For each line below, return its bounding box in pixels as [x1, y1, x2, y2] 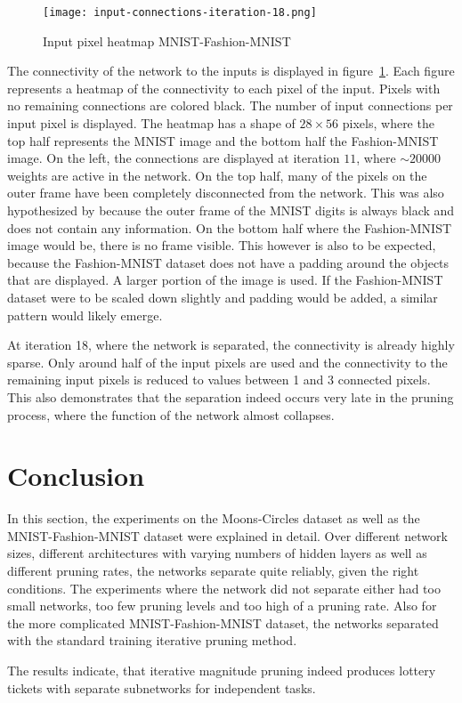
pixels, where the [342, 114, 434, 133]
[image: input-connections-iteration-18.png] [43, 6, 317, 19]
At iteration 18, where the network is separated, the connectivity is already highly [7, 335, 455, 354]
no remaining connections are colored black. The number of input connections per [7, 96, 453, 115]
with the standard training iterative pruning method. [7, 631, 297, 650]
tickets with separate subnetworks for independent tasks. [7, 678, 316, 697]
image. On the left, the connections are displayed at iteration [7, 149, 340, 167]
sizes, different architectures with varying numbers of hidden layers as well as [7, 544, 427, 562]
